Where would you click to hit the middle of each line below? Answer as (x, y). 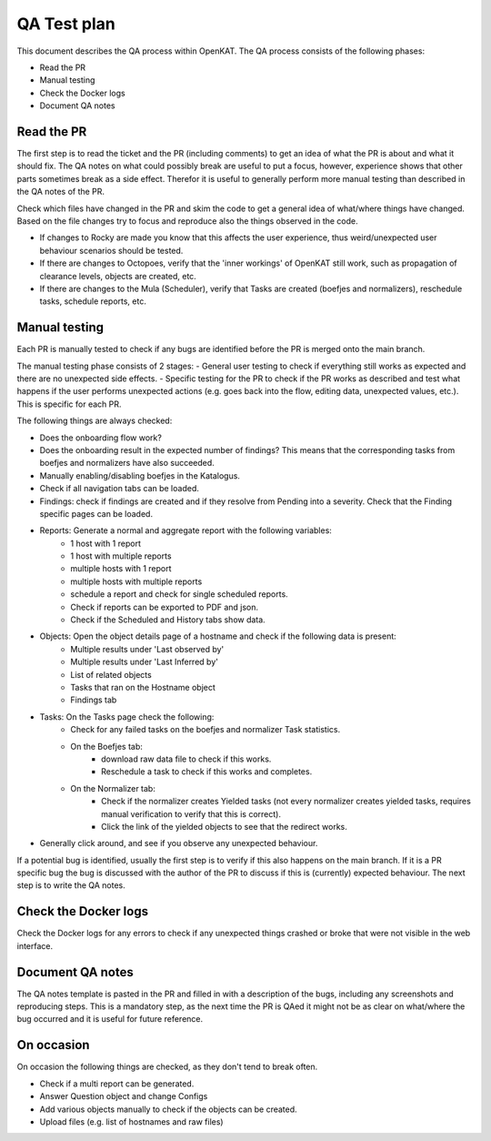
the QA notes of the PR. (60, 192)
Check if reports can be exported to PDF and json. (165, 607)
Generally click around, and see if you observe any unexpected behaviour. (179, 843)
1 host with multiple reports (121, 556)
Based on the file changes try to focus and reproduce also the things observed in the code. (187, 221)
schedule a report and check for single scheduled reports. (179, 594)
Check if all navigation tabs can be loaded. (119, 489)
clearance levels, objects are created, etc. (118, 276)
